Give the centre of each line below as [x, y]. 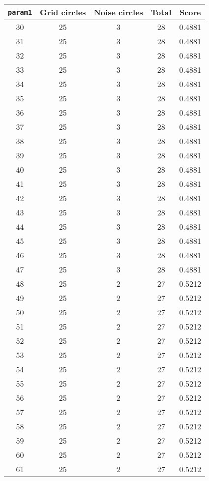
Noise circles [118, 12]
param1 [20, 12]
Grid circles [63, 12]
